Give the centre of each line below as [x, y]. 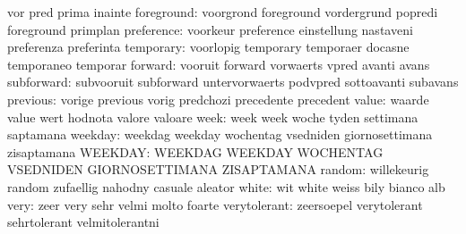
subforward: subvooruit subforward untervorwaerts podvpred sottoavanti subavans [233, 82]
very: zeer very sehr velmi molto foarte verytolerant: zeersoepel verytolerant [215, 204]
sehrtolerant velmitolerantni [83, 222]
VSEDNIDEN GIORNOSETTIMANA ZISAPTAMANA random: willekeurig [218, 169]
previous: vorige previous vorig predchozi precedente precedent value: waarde [218, 99]
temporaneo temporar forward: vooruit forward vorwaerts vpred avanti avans [219, 64]
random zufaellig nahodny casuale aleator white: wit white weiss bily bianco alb [226, 186]
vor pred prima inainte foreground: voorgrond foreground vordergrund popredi [223, 12]
